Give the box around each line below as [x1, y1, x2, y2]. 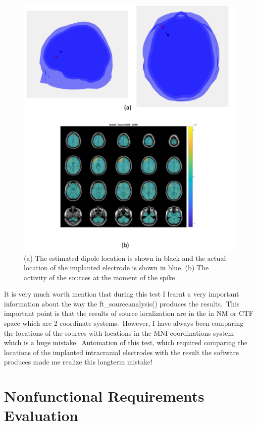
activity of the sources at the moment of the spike [24, 272, 175, 282]
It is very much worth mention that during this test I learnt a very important [4, 289, 239, 299]
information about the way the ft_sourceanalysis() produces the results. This [4, 298, 240, 308]
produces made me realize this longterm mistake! [4, 357, 153, 367]
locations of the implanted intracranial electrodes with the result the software [4, 347, 239, 357]
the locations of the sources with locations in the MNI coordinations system [4, 327, 234, 338]
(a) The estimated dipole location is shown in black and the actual [24, 252, 226, 263]
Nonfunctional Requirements [4, 386, 205, 406]
